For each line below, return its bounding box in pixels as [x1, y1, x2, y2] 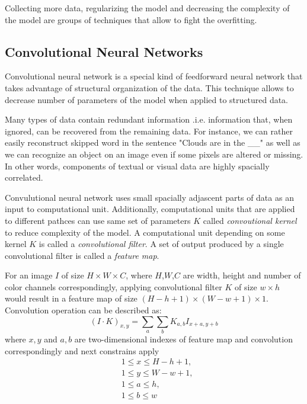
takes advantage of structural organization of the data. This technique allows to [5, 81, 294, 94]
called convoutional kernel [203, 214, 297, 226]
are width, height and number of [183, 269, 301, 281]
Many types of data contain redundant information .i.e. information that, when [5, 113, 293, 126]
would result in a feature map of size [5, 292, 137, 304]
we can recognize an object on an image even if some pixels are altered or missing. [5, 148, 303, 160]
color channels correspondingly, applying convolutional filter [5, 280, 222, 293]
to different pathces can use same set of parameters [5, 214, 191, 226]
